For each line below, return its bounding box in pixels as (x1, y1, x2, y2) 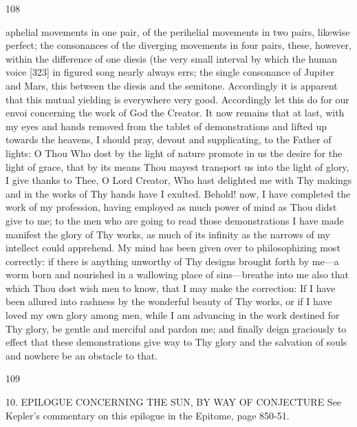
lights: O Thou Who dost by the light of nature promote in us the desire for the (6, 145, 343, 160)
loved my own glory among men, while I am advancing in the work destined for (6, 308, 340, 322)
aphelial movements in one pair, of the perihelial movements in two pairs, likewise (6, 24, 350, 39)
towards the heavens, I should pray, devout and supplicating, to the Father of (6, 132, 332, 147)
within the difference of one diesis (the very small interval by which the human (6, 51, 338, 65)
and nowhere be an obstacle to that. (6, 348, 158, 362)
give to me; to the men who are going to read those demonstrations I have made (6, 213, 344, 227)
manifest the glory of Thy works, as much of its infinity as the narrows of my (6, 227, 330, 241)
